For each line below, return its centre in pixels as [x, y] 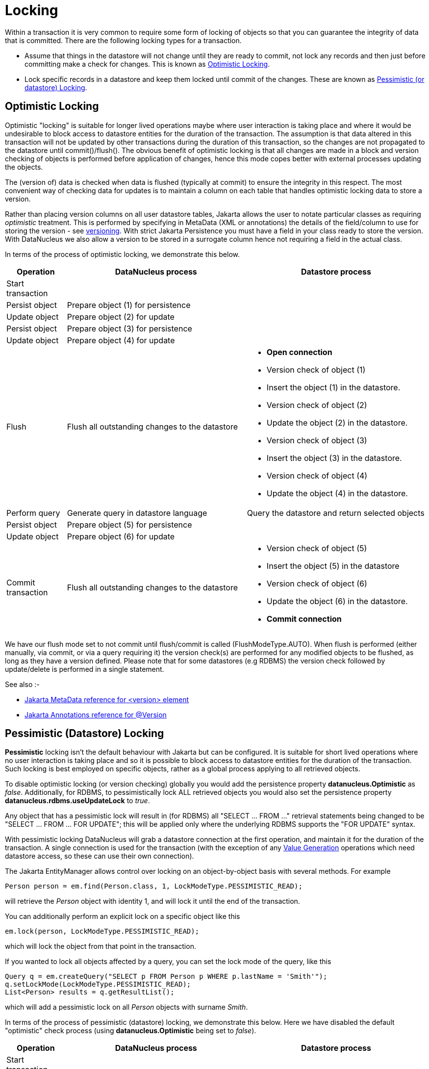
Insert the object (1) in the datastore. [333, 387]
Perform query [33, 513]
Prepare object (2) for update [121, 317]
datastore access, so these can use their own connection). [100, 856]
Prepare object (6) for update [121, 536]
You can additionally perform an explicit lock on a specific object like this [123, 916]
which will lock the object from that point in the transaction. [101, 946]
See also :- [22, 684]
